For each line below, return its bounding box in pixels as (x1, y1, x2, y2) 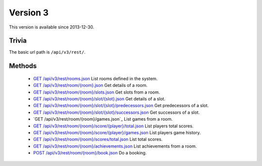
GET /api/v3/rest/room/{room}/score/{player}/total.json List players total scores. (33, 123, 194, 129)
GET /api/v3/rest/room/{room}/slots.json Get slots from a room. (33, 89, 160, 95)
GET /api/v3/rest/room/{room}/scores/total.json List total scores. (33, 137, 163, 142)
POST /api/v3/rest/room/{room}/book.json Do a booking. (33, 150, 147, 156)
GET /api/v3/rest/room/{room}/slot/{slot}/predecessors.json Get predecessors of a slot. (33, 103, 209, 109)
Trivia (9, 37, 27, 45)
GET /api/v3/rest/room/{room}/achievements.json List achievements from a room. (33, 143, 197, 149)
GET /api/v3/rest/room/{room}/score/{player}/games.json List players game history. (33, 129, 201, 135)
